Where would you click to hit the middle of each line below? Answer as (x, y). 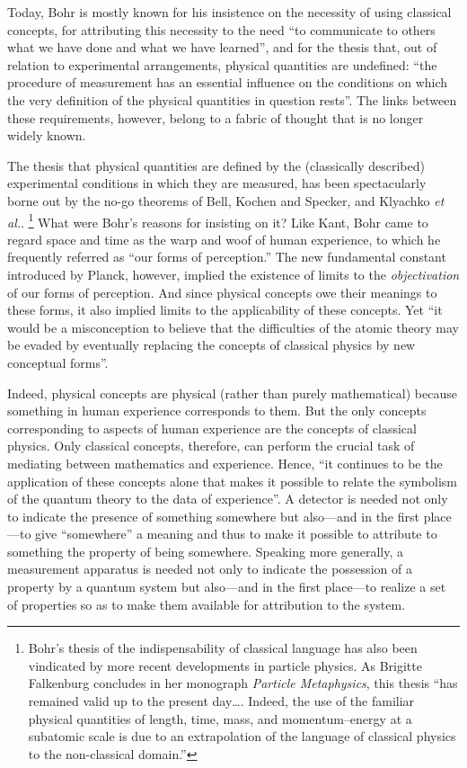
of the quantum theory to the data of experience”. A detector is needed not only (228, 499)
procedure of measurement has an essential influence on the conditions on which (228, 82)
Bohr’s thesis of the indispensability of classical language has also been (223, 648)
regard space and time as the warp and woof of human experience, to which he (224, 239)
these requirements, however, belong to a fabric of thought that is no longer (216, 117)
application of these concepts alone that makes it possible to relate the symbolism (233, 481)
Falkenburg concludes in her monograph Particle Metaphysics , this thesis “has (243, 683)
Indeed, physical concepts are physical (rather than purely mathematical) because (232, 393)
